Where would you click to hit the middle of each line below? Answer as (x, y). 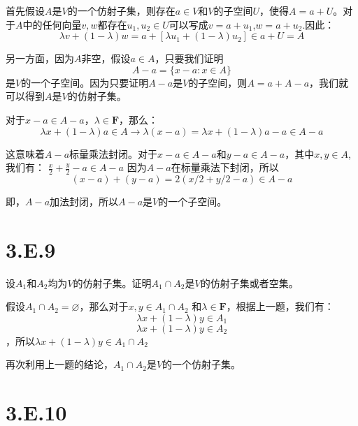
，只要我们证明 (189, 58)
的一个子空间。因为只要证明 (85, 82)
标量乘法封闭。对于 (114, 153)
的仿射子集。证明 (112, 282)
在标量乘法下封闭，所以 (225, 167)
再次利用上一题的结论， (59, 364)
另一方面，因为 (40, 58)
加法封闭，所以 (84, 201)
